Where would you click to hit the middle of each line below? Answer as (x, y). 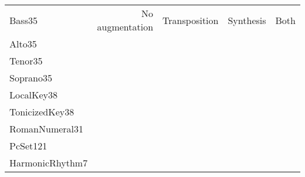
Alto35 (23, 44)
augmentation (125, 27)
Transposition (191, 20)
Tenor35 (26, 61)
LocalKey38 (34, 95)
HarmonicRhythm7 (49, 163)
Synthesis (247, 20)
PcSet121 (28, 146)
